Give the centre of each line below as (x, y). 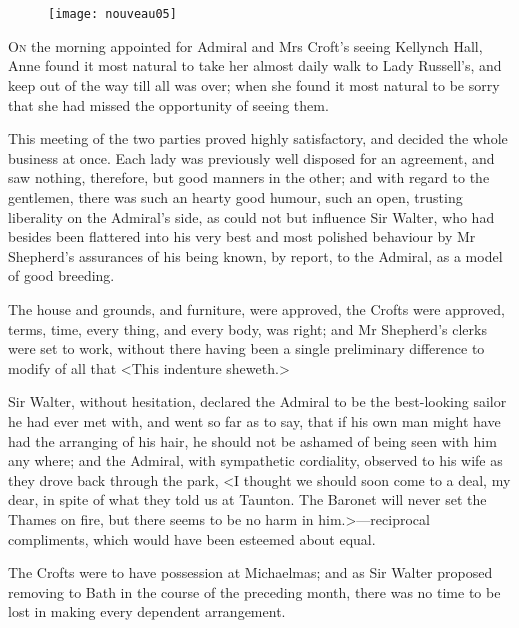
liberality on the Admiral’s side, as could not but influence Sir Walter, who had (251, 216)
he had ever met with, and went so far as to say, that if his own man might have (254, 420)
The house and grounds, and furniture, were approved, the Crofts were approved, (256, 308)
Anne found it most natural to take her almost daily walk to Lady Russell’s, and (255, 65)
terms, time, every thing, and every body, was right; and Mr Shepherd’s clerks (247, 328)
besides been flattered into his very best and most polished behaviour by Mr (242, 236)
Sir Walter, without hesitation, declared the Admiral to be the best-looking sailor (257, 401)
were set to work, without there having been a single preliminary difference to (246, 348)
